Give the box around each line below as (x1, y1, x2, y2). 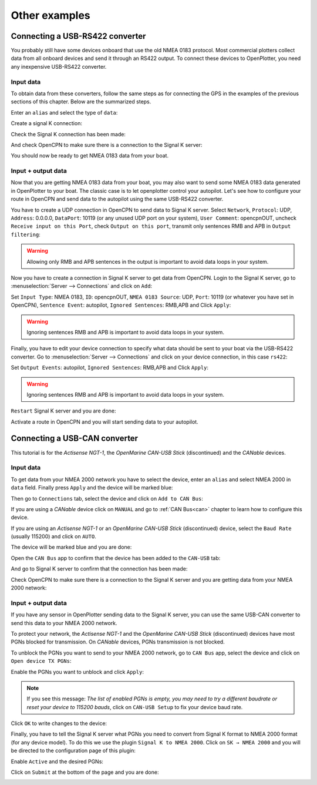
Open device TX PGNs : (11, 657, 72, 665)
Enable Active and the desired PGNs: (11, 758, 104, 765)
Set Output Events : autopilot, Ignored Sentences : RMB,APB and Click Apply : (11, 364, 208, 371)
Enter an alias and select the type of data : (11, 109, 118, 116)
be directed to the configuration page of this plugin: (11, 747, 136, 754)
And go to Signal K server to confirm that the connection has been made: (11, 565, 188, 572)
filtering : (11, 231, 41, 238)
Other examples (11, 9, 90, 22)
